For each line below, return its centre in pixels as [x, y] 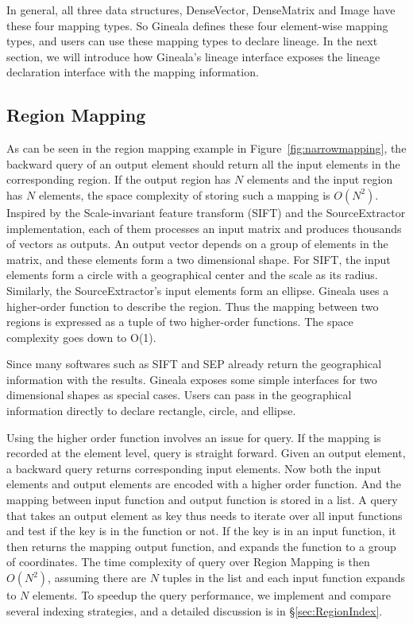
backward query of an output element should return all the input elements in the [203, 163]
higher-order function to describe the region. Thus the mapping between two [193, 306]
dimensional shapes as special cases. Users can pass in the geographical [179, 395]
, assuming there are [97, 578]
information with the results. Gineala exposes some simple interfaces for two [192, 379]
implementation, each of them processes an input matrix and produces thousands [204, 228]
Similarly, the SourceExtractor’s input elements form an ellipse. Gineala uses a [198, 290]
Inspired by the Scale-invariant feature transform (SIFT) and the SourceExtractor [206, 212]
